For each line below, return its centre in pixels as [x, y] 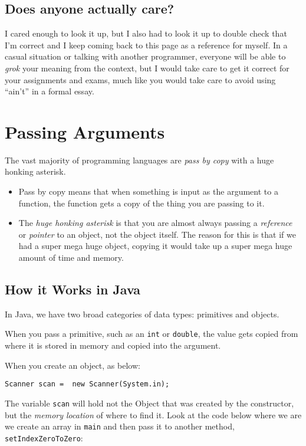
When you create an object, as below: [73, 365]
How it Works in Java [73, 289]
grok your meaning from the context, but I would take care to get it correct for [147, 68]
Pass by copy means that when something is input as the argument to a [148, 191]
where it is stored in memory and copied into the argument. [113, 345]
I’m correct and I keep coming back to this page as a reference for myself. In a [146, 45]
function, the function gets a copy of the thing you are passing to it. [142, 203]
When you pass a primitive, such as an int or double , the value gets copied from [152, 334]
